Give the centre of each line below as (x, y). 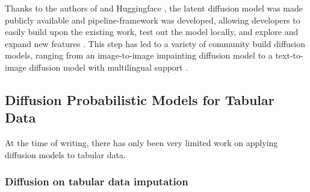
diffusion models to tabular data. (65, 154)
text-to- (289, 55)
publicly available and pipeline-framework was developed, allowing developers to (153, 20)
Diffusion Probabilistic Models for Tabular (140, 99)
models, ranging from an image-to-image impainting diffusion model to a (139, 55)
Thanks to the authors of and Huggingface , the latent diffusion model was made (154, 8)
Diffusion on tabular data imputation (97, 181)
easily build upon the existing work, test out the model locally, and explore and (152, 32)
